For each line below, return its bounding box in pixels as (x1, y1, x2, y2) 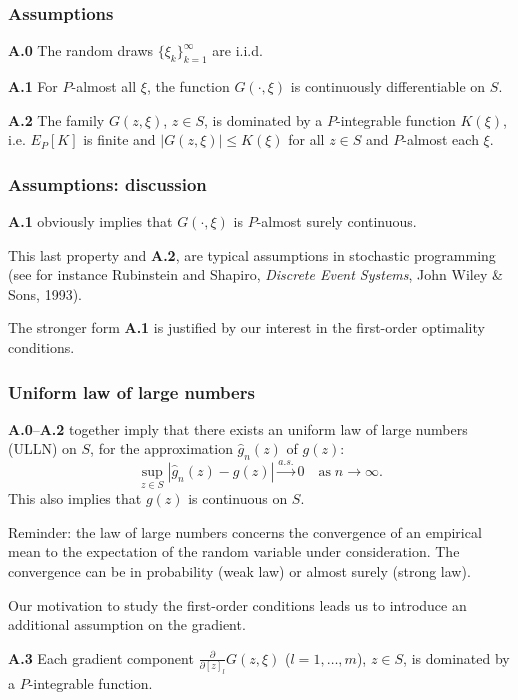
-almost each (402, 129, 479, 150)
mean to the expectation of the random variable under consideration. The (8, 541, 460, 562)
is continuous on (188, 488, 288, 509)
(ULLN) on (8, 438, 77, 459)
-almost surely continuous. (256, 211, 417, 232)
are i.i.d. (212, 40, 263, 61)
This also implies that (8, 488, 142, 509)
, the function (146, 76, 230, 97)
